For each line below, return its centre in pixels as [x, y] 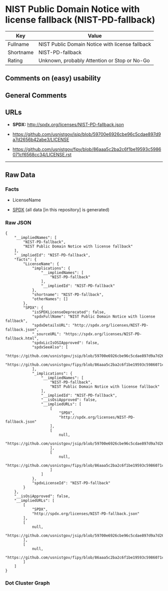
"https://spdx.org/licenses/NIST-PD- [102, 334]
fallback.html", [22, 338]
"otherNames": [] [50, 299]
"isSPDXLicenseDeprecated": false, [69, 312]
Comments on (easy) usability [53, 78]
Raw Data [20, 175]
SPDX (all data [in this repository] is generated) [61, 210]
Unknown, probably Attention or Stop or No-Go [94, 60]
